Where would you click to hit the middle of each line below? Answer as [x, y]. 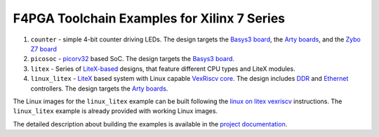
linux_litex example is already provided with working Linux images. [115, 111]
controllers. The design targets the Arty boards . [99, 89]
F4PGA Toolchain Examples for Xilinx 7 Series [149, 18]
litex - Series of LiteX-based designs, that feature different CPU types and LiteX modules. [163, 68]
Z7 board [44, 48]
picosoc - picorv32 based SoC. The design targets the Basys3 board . [133, 59]
